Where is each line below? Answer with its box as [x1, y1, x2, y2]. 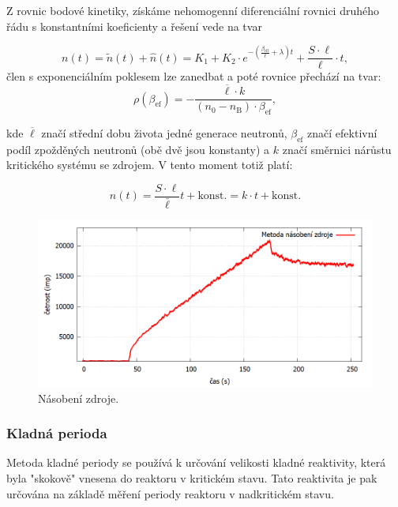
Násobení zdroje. [38, 389, 119, 406]
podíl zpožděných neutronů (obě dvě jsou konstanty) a [6, 141, 270, 157]
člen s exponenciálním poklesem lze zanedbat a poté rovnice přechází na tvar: [6, 68, 381, 84]
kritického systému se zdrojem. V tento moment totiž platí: [6, 156, 293, 173]
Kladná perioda [6, 423, 107, 443]
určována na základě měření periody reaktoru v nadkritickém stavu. [6, 485, 334, 501]
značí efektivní [307, 124, 377, 141]
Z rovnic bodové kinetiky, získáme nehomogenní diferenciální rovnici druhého [6, 2, 380, 18]
